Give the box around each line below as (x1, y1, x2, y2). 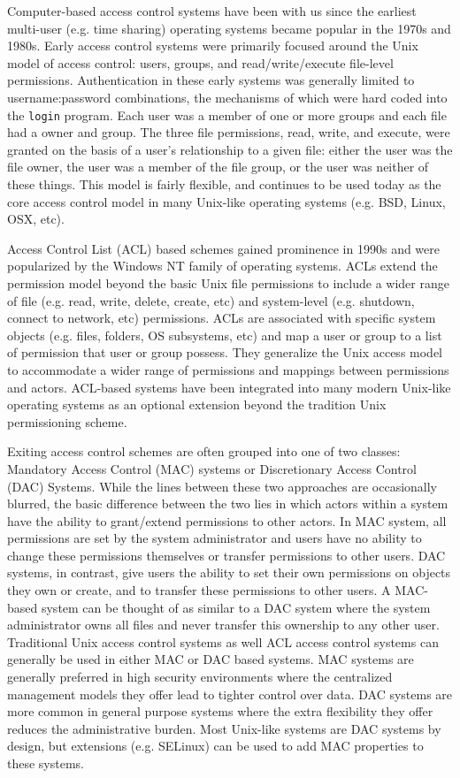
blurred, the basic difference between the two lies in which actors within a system (7, 494, 448, 513)
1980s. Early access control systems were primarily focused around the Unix (7, 36, 418, 55)
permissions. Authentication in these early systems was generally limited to (7, 71, 415, 89)
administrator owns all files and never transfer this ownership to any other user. (7, 615, 440, 634)
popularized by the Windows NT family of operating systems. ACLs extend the (7, 256, 438, 275)
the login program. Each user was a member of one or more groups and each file (7, 105, 447, 124)
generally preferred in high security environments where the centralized (7, 667, 393, 686)
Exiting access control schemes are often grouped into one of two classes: (7, 442, 401, 461)
